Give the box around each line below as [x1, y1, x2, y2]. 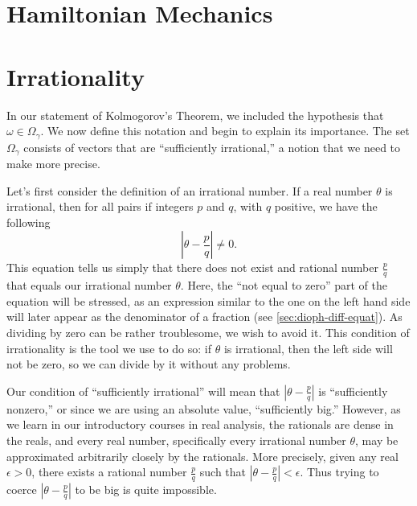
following [6, 213, 51, 230]
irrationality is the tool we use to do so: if [6, 339, 212, 356]
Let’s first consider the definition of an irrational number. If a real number [6, 182, 373, 199]
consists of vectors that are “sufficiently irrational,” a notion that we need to [23, 138, 401, 155]
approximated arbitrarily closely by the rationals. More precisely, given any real [6, 447, 399, 464]
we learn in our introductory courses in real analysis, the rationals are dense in [6, 416, 394, 433]
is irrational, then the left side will [223, 339, 393, 356]
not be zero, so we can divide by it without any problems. [6, 356, 291, 372]
